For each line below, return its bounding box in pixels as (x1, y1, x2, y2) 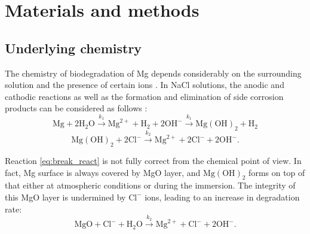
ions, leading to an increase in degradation (145, 190, 300, 203)
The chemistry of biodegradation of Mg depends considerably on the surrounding (5, 66, 302, 79)
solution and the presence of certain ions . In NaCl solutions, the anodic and (5, 78, 284, 91)
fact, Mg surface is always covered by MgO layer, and (5, 166, 201, 178)
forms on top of (248, 166, 305, 178)
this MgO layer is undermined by (5, 190, 126, 203)
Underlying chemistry (5, 38, 142, 57)
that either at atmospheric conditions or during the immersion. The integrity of (5, 179, 296, 192)
